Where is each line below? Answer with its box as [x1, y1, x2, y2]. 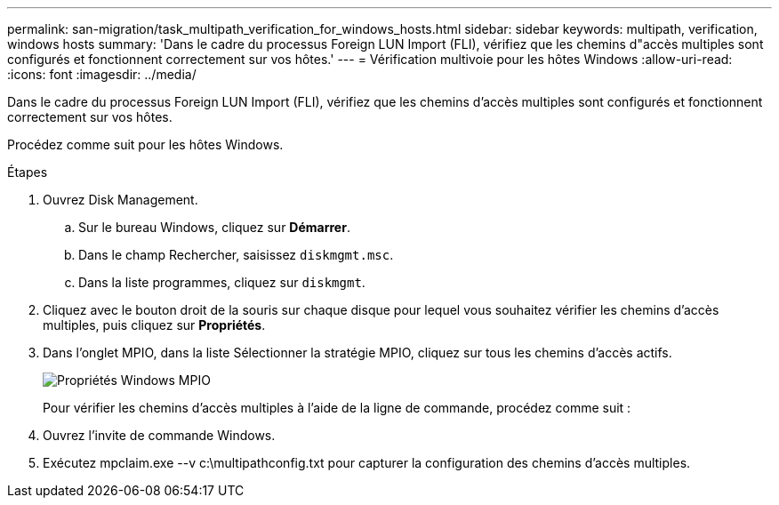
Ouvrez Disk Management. [43, 192, 198, 207]
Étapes [7, 164, 48, 180]
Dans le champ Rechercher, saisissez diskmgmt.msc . [78, 247, 394, 262]
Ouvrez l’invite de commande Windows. [43, 428, 276, 443]
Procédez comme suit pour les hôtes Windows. [7, 137, 284, 152]
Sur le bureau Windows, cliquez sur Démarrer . [78, 220, 350, 235]
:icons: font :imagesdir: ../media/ [7, 67, 197, 82]
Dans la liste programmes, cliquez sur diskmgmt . [78, 275, 365, 290]
